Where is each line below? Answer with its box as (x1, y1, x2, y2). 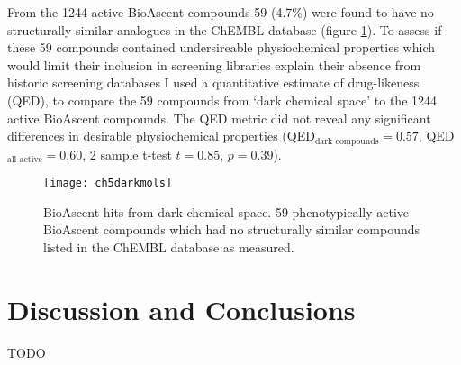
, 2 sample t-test (82, 144, 172, 163)
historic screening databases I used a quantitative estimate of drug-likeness (7, 73, 420, 92)
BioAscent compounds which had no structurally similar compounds (43, 220, 420, 239)
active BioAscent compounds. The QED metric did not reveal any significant (7, 108, 431, 127)
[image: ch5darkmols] (43, 177, 173, 190)
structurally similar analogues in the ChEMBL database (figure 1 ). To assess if (7, 20, 442, 39)
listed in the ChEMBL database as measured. (43, 238, 294, 257)
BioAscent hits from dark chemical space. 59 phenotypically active (43, 202, 410, 221)
